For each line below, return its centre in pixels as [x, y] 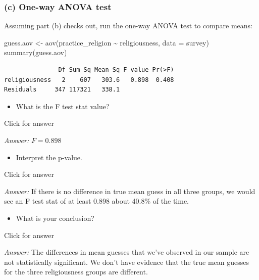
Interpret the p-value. [49, 157]
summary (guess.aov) [36, 52]
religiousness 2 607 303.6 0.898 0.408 [89, 80]
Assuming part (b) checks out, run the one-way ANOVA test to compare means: [128, 26]
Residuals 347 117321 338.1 [62, 90]
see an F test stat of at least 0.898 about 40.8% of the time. [97, 201]
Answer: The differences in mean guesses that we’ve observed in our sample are [127, 252]
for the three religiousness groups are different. [76, 272]
